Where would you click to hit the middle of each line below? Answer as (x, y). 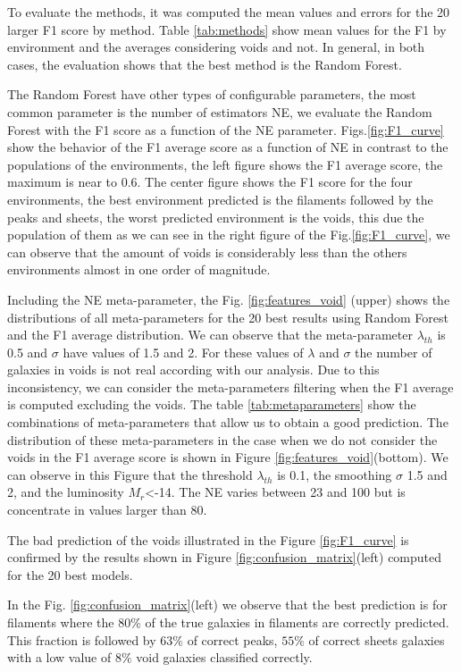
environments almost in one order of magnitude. (139, 269)
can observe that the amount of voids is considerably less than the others (207, 252)
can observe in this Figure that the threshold (130, 474)
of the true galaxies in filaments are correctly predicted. (297, 622)
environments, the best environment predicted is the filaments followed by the (220, 199)
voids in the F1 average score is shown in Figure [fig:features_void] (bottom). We (228, 457)
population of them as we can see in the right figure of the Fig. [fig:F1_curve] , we (229, 235)
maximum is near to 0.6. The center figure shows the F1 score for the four (210, 182)
